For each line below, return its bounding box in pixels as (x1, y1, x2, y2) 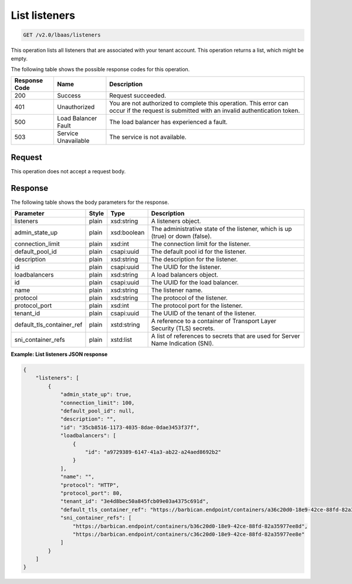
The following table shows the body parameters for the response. (11, 199, 170, 206)
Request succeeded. (109, 92, 167, 100)
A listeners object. (151, 217, 201, 226)
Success (57, 92, 82, 100)
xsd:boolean (110, 229, 145, 237)
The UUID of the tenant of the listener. (151, 309, 256, 317)
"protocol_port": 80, (60, 489, 123, 496)
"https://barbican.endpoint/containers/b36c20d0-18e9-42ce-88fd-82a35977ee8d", (72, 523, 308, 529)
